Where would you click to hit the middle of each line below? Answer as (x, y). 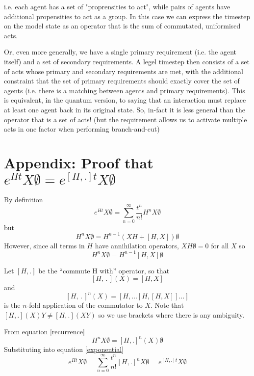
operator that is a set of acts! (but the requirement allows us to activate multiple (126, 119)
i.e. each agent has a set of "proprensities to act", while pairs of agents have (117, 6)
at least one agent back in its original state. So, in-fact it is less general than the (125, 109)
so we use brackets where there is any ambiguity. (171, 315)
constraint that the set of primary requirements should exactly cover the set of (122, 81)
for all (220, 245)
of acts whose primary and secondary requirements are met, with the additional (124, 71)
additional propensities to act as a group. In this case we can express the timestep (127, 16)
